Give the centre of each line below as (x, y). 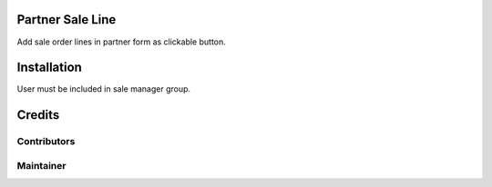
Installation (49, 68)
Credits (38, 115)
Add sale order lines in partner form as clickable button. (122, 42)
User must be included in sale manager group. (104, 89)
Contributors (46, 142)
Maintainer (41, 165)
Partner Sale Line (67, 20)
